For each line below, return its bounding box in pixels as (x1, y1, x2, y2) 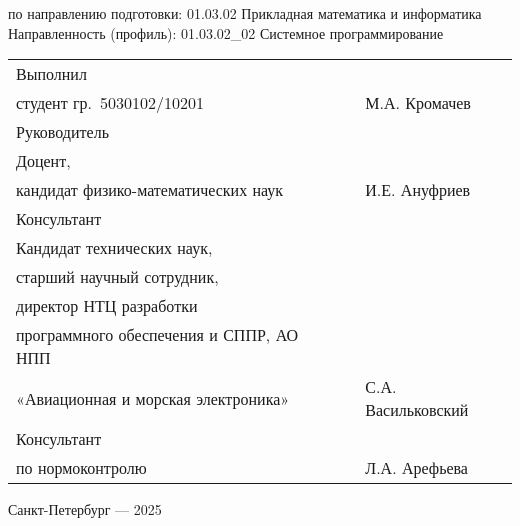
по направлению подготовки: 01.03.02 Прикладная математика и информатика (8, 3, 482, 23)
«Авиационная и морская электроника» (16, 386, 290, 410)
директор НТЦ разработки (16, 294, 198, 318)
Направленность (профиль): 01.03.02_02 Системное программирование (8, 22, 444, 43)
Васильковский (365, 398, 469, 422)
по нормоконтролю (16, 456, 147, 480)
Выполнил (16, 62, 87, 86)
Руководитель (16, 120, 109, 144)
